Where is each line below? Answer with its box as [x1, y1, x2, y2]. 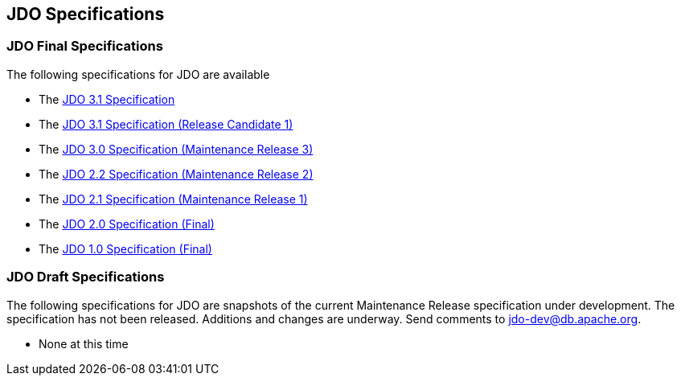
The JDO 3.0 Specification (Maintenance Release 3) [39, 142, 314, 156]
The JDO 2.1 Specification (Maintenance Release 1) [39, 191, 308, 206]
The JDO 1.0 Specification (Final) [39, 241, 212, 256]
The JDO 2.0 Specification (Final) [39, 216, 215, 231]
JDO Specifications [6, 4, 165, 24]
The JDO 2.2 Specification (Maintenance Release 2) [39, 166, 314, 181]
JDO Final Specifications [6, 38, 163, 55]
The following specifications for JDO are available [6, 67, 270, 81]
